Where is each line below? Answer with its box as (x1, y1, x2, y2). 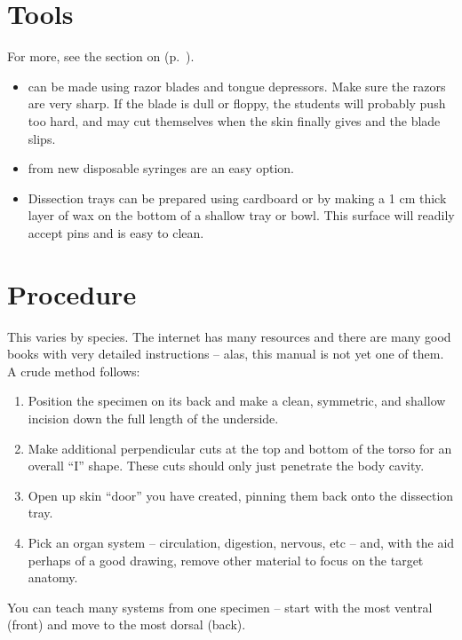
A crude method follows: (7, 361, 140, 380)
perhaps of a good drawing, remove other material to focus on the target (28, 550, 424, 569)
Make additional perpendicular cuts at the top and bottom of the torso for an (28, 439, 452, 457)
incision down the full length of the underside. (28, 408, 279, 427)
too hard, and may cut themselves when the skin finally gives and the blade (28, 111, 441, 130)
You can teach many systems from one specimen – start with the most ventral (7, 597, 433, 616)
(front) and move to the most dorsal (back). (7, 615, 246, 634)
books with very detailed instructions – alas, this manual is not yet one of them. (7, 344, 444, 363)
